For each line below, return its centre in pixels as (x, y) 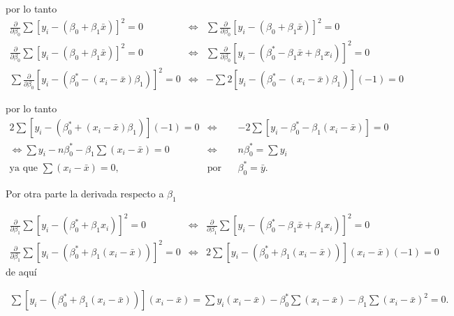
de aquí (21, 271)
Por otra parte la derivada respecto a (85, 193)
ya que (24, 168)
